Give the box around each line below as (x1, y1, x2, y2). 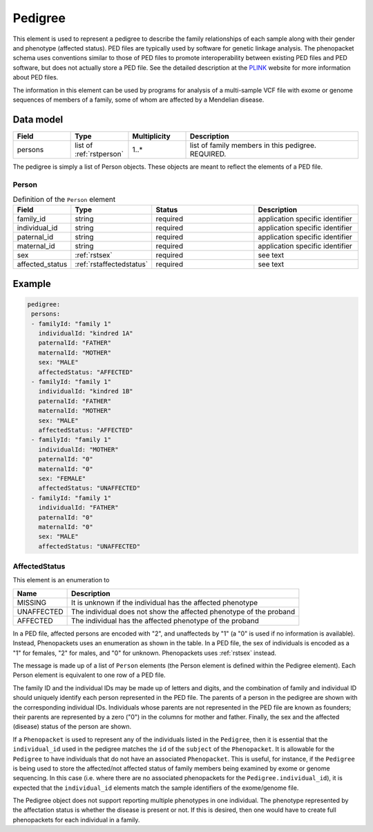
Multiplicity (132, 131, 171, 141)
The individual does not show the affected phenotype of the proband (70, 607, 296, 616)
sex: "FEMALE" (38, 474, 86, 482)
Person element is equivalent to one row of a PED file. (12, 671, 166, 679)
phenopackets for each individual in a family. (12, 815, 140, 824)
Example (12, 277, 51, 290)
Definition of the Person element (12, 194, 116, 204)
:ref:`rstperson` (75, 149, 124, 158)
